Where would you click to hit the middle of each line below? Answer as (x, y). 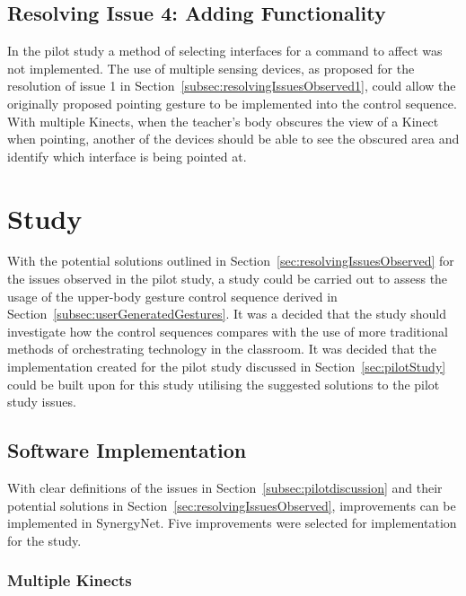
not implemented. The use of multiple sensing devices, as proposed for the (211, 68)
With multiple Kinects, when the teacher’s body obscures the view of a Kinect (223, 121)
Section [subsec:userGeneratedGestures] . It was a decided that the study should (227, 314)
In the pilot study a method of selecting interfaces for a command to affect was (225, 51)
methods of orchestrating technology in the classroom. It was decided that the (222, 349)
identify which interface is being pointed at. (127, 156)
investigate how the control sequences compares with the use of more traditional (228, 331)
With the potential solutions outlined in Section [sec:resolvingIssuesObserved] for (231, 261)
